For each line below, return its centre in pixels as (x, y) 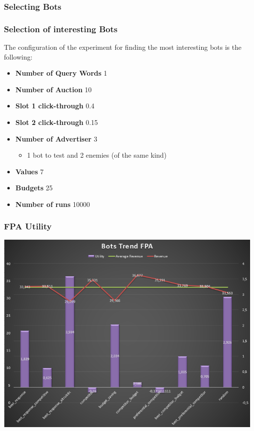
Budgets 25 (34, 188)
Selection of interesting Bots (61, 29)
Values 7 (30, 171)
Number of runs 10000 (53, 204)
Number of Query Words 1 (61, 73)
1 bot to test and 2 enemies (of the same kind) (97, 155)
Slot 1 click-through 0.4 (55, 106)
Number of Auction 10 (53, 89)
